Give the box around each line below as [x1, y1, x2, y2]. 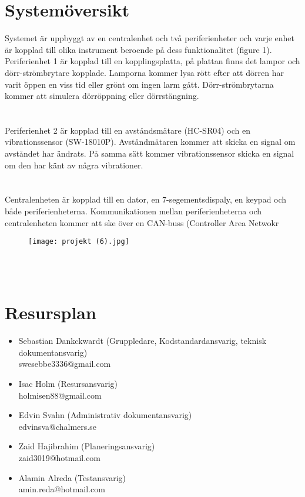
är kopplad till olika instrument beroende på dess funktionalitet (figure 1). [5, 43, 272, 55]
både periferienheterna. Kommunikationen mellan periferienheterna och [5, 205, 262, 217]
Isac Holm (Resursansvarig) [18, 377, 118, 389]
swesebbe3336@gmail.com [18, 357, 111, 370]
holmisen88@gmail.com [18, 389, 102, 401]
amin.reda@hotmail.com [18, 483, 105, 495]
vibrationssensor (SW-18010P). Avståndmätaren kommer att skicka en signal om [5, 135, 296, 148]
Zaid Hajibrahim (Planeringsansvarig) [18, 440, 155, 452]
